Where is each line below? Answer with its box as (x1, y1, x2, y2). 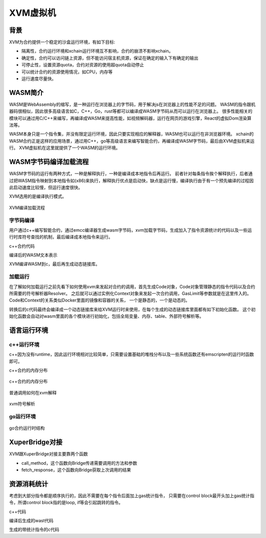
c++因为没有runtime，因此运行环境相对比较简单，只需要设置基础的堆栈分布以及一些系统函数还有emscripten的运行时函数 (9, 352, 254, 358)
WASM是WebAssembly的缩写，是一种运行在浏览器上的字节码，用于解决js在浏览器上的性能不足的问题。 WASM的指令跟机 (9, 101, 256, 107)
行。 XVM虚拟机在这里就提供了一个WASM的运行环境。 (9, 145, 121, 151)
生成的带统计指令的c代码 (9, 527, 59, 533)
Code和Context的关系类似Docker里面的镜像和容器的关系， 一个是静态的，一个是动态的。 (9, 298, 190, 303)
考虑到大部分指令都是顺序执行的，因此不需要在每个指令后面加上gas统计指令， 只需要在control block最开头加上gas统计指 (9, 492, 255, 499)
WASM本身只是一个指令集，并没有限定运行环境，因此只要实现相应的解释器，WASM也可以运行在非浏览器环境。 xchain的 (9, 131, 254, 137)
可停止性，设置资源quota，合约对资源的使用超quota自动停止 (21, 62, 144, 68)
